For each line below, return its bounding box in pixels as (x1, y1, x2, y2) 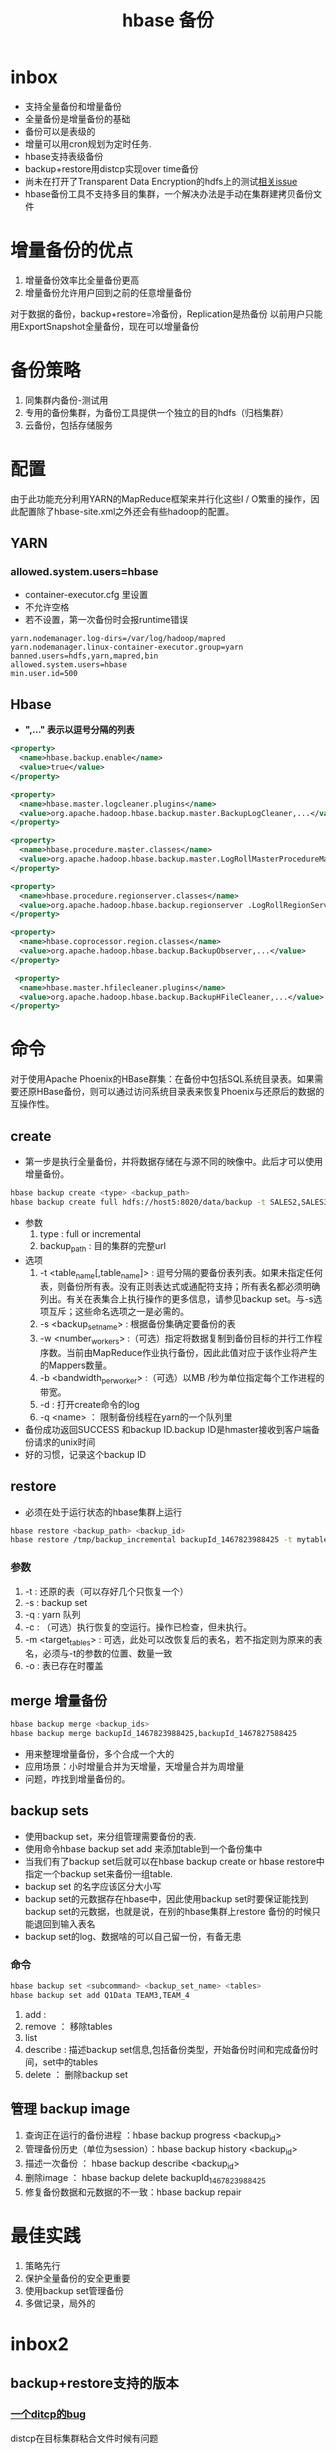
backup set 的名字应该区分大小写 (24, 1880, 162, 1892)
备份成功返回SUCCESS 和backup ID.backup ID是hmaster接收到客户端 (24, 1423, 312, 1435)
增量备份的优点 (10, 239, 134, 262)
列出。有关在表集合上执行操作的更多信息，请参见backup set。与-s (39, 1293, 314, 1305)
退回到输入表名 (33, 1917, 96, 1930)
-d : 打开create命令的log (39, 1398, 140, 1410)
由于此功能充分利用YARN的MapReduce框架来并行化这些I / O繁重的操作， (10, 492, 312, 505)
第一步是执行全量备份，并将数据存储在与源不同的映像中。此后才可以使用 (24, 1156, 323, 1167)
